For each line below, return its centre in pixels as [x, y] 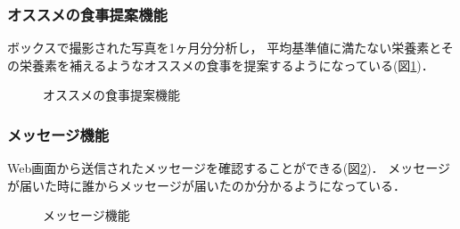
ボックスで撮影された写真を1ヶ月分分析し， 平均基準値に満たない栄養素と [224, 48]
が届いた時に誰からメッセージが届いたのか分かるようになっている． [207, 185]
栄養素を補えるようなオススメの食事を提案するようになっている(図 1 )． [226, 65]
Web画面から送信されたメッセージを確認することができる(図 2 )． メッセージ [229, 168]
